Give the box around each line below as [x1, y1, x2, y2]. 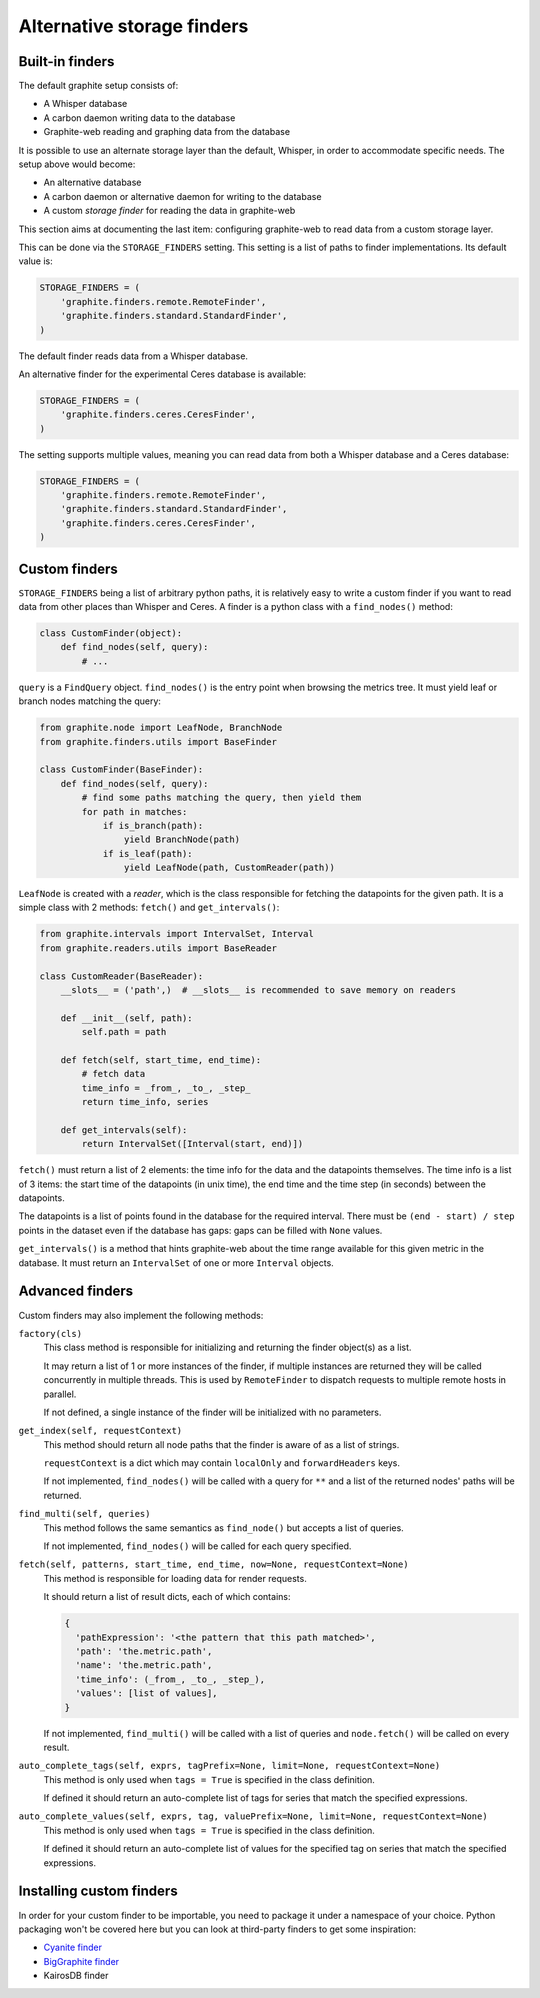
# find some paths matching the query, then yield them [81, 792, 362, 804]
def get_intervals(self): [60, 1124, 188, 1135]
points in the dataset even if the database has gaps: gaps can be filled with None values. [18, 1224, 383, 1236]
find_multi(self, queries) [18, 1508, 151, 1520]
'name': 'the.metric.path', [75, 1660, 213, 1671]
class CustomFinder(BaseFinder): [39, 764, 204, 775]
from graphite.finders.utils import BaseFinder [39, 736, 277, 747]
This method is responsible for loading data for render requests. [43, 1572, 307, 1584]
